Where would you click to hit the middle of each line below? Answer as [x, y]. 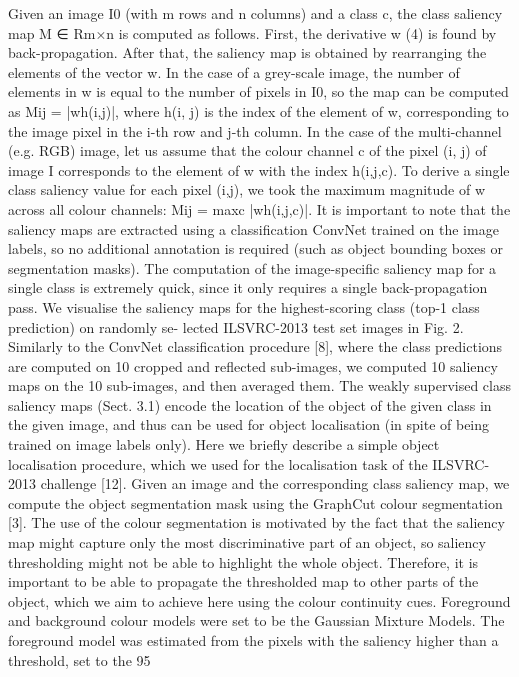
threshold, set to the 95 [79, 659]
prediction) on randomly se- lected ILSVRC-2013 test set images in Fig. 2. [236, 326]
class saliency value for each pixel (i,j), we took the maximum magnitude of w [247, 189]
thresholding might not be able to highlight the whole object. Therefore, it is [243, 561]
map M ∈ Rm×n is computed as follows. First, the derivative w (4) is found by [252, 32]
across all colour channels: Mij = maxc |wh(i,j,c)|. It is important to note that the [259, 208]
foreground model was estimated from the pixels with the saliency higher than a [253, 640]
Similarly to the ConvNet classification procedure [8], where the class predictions [255, 346]
